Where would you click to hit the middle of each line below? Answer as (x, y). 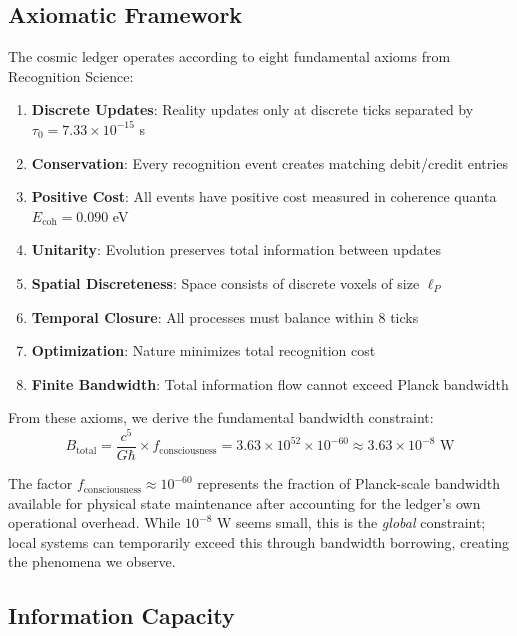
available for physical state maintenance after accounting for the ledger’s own (244, 502)
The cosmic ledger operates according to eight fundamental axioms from (229, 56)
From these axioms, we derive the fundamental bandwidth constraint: (221, 417)
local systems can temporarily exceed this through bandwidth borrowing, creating (259, 541)
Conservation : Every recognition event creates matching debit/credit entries (269, 162)
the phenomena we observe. (92, 561)
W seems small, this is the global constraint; (351, 522)
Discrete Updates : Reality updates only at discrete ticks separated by (252, 109)
